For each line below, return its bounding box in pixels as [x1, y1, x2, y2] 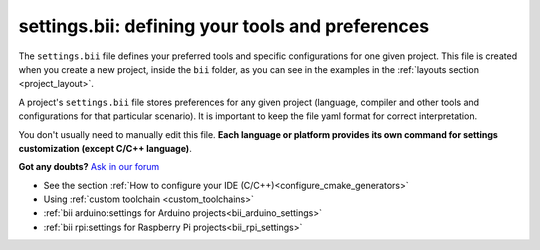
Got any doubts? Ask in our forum [18, 161, 160, 173]
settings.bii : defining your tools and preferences [18, 15, 430, 37]
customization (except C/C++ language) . [18, 142, 192, 154]
